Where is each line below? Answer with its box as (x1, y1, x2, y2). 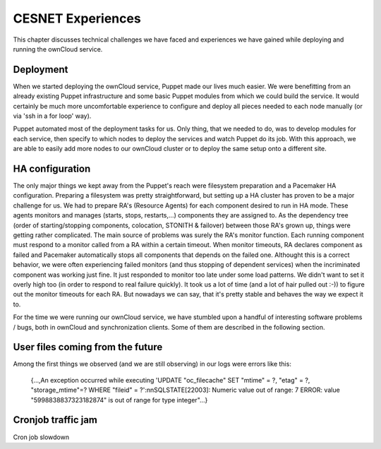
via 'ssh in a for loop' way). (13, 112, 92, 120)
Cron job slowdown (13, 433, 70, 441)
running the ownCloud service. (13, 44, 103, 53)
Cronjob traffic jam (13, 414, 98, 426)
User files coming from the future (13, 341, 163, 353)
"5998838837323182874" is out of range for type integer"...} (30, 395, 208, 404)
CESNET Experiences (13, 11, 141, 26)
